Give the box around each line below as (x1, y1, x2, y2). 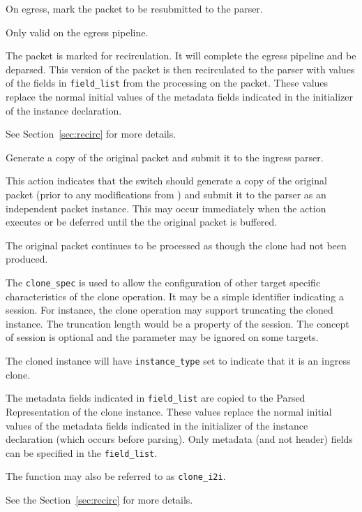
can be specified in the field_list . (6, 445, 158, 460)
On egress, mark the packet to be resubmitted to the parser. (6, 1, 263, 15)
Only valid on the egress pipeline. (6, 24, 149, 39)
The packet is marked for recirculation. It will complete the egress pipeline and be (6, 48, 356, 63)
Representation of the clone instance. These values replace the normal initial (6, 404, 332, 418)
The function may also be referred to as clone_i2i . (6, 469, 226, 483)
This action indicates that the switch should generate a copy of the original (6, 173, 327, 188)
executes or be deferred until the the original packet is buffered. (6, 214, 278, 229)
